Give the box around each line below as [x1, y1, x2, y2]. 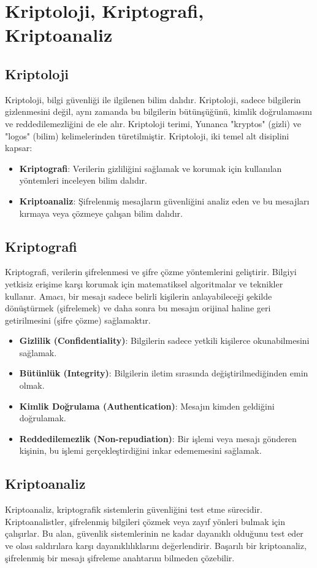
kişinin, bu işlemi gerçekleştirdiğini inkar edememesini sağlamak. [19, 444, 262, 457]
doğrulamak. [19, 411, 66, 424]
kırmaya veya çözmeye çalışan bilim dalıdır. [19, 206, 183, 219]
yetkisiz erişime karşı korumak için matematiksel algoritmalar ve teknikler [5, 277, 283, 290]
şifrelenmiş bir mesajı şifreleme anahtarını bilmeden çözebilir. [5, 551, 235, 564]
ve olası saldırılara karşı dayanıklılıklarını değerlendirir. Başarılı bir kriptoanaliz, [5, 539, 307, 552]
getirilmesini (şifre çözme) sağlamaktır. [5, 313, 151, 326]
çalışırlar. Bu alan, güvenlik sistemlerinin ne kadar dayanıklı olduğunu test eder [5, 527, 304, 540]
